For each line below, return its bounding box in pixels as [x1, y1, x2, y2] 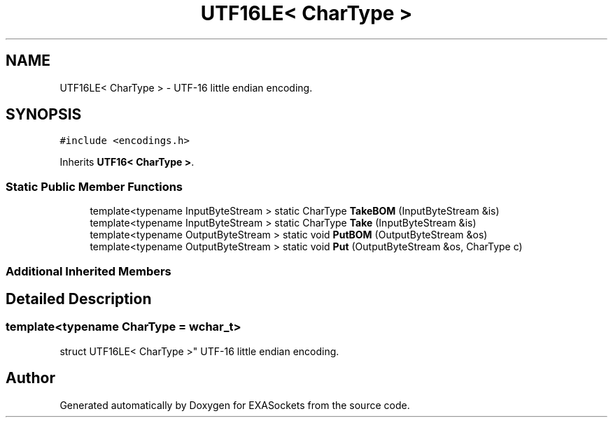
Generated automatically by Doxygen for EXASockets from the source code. [59, 399, 410, 411]
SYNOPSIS [6, 106, 82, 124]
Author [6, 369, 55, 387]
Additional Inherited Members [6, 264, 171, 278]
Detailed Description [6, 289, 152, 308]
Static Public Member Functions [6, 179, 183, 194]
